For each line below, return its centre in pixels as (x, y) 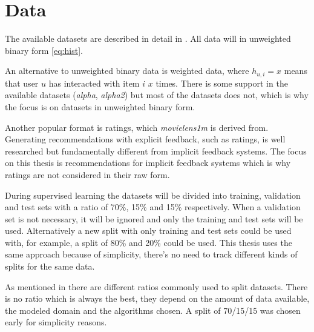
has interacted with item (94, 83)
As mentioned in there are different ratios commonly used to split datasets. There (156, 286)
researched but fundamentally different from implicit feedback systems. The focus (156, 151)
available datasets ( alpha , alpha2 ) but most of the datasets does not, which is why (157, 95)
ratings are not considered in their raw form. (87, 174)
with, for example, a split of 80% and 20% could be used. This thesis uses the (149, 242)
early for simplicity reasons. (56, 322)
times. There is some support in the (222, 83)
